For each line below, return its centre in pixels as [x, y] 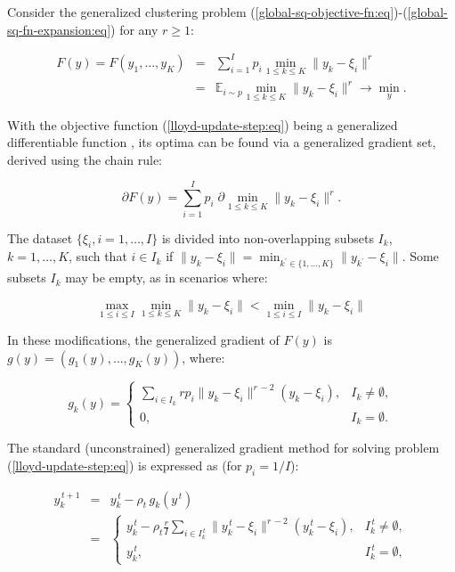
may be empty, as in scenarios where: [167, 278]
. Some [420, 256]
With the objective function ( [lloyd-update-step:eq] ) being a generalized [203, 124]
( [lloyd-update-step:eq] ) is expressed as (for [125, 465]
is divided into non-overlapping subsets [268, 237]
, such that [98, 256]
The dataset [40, 237]
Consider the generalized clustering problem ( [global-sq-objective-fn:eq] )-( [207, 12]
